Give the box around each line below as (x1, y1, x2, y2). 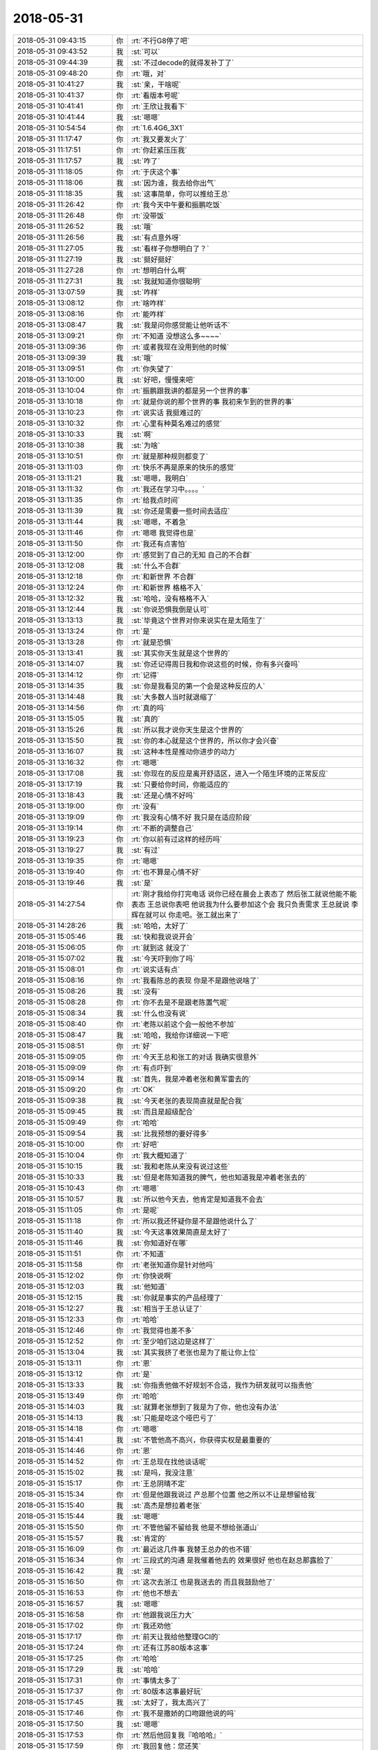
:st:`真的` (131, 714, 160, 724)
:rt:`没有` (131, 801, 160, 811)
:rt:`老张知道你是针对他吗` (131, 1260, 216, 1270)
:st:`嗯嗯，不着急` (131, 517, 188, 526)
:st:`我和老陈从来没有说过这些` (131, 1161, 230, 1171)
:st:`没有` (131, 986, 160, 996)
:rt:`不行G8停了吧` (131, 36, 190, 45)
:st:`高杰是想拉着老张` (131, 1500, 202, 1510)
